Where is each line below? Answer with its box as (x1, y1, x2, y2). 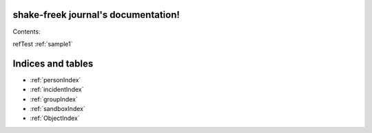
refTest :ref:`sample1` (12, 40, 73, 48)
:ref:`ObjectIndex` (30, 114, 80, 123)
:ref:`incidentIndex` (30, 86, 84, 94)
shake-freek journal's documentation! (12, 9, 180, 21)
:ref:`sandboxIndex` (30, 104, 85, 112)
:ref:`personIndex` (30, 75, 81, 84)
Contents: (12, 27, 41, 36)
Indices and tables (12, 58, 94, 69)
